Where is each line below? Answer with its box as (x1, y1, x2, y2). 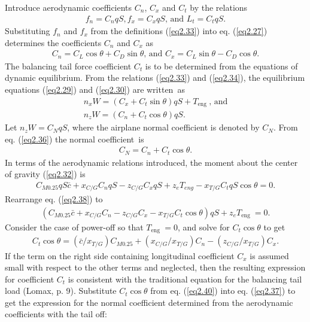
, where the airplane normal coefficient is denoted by (67, 121, 260, 133)
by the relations (190, 1, 248, 13)
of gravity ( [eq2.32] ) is (5, 168, 86, 180)
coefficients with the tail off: (5, 308, 107, 320)
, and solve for (177, 221, 230, 233)
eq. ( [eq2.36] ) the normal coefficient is (5, 132, 144, 145)
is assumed (250, 249, 289, 262)
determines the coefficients (5, 36, 102, 48)
